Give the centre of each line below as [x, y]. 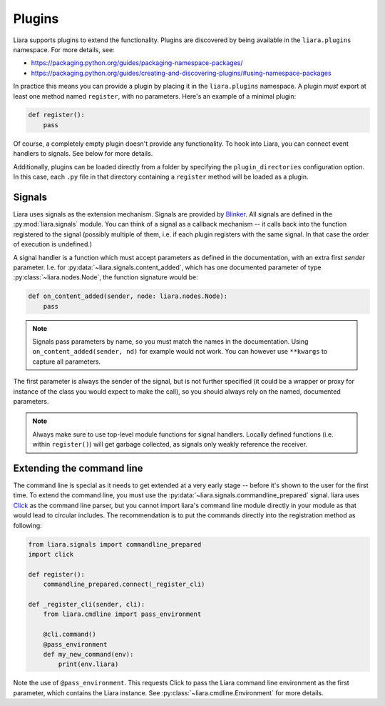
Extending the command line [78, 468]
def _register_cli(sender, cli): [87, 604]
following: [27, 525]
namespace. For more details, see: [64, 49]
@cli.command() [70, 635]
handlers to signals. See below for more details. [83, 154]
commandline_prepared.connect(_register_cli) [124, 585]
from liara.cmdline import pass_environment [122, 614]
